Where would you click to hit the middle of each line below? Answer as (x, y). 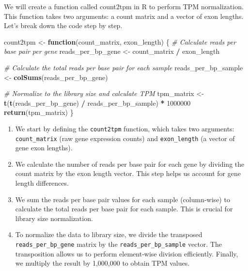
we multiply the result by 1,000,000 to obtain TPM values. (102, 263)
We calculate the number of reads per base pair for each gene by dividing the (130, 164)
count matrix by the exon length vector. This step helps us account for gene (128, 173)
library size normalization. (54, 218)
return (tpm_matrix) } (39, 112)
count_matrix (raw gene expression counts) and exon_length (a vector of (125, 138)
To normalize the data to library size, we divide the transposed (109, 234)
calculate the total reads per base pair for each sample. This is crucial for (124, 209)
